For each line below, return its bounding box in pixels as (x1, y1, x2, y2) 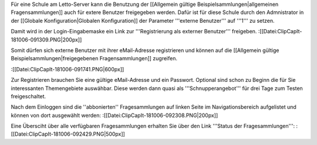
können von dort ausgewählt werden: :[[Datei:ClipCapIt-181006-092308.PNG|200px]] (11, 112, 218, 119)
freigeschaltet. (11, 92, 46, 99)
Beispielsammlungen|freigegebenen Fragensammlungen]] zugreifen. (11, 55, 177, 62)
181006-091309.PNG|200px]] (11, 36, 82, 43)
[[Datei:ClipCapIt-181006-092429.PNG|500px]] (11, 130, 126, 137)
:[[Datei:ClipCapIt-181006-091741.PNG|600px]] (11, 65, 124, 72)
